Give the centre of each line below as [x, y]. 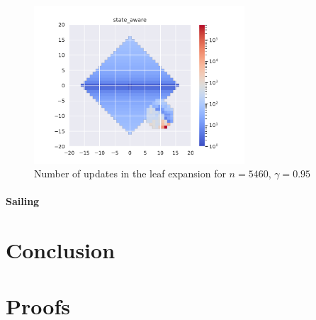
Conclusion [61, 250]
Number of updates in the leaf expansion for [130, 173]
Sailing [23, 201]
